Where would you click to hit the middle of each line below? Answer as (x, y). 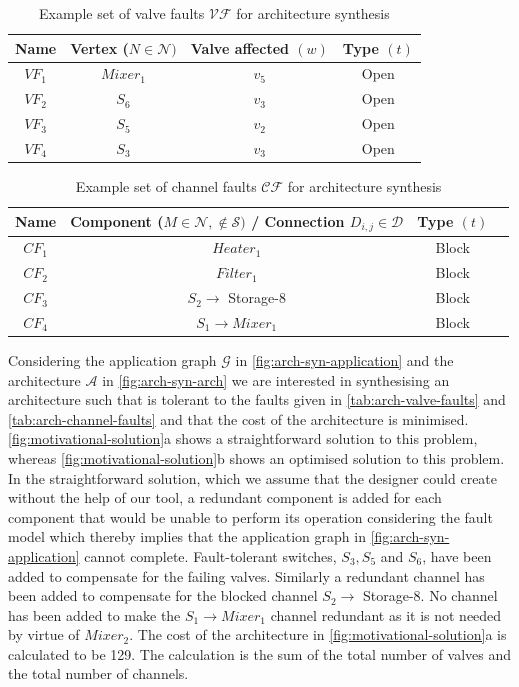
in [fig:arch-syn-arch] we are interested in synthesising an (276, 379)
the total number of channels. (98, 673)
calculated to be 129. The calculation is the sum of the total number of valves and (260, 653)
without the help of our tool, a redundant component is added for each (225, 497)
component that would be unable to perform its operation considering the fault (250, 516)
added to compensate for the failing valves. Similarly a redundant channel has (246, 575)
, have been (457, 555)
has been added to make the (94, 614)
